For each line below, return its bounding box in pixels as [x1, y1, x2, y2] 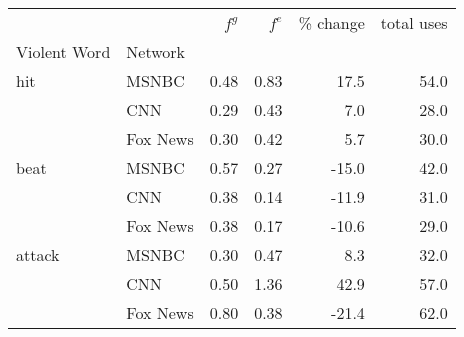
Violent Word [16, 40, 111, 63]
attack [16, 243, 60, 266]
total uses [380, 11, 448, 34]
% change [298, 11, 365, 34]
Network [126, 40, 186, 63]
